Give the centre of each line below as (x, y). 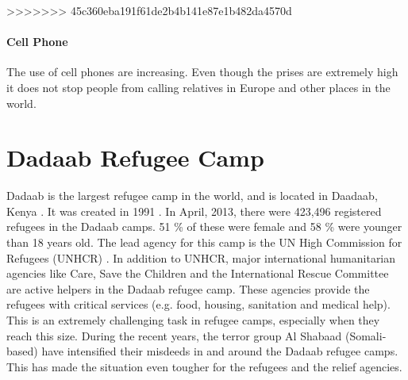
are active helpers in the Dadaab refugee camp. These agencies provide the (188, 288)
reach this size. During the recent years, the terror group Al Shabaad (174, 335)
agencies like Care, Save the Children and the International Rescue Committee (198, 273)
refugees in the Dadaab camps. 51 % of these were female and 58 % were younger (204, 226)
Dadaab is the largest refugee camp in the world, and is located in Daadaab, (192, 196)
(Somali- (366, 335)
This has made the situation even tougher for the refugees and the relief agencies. (204, 366)
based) (22, 351)
